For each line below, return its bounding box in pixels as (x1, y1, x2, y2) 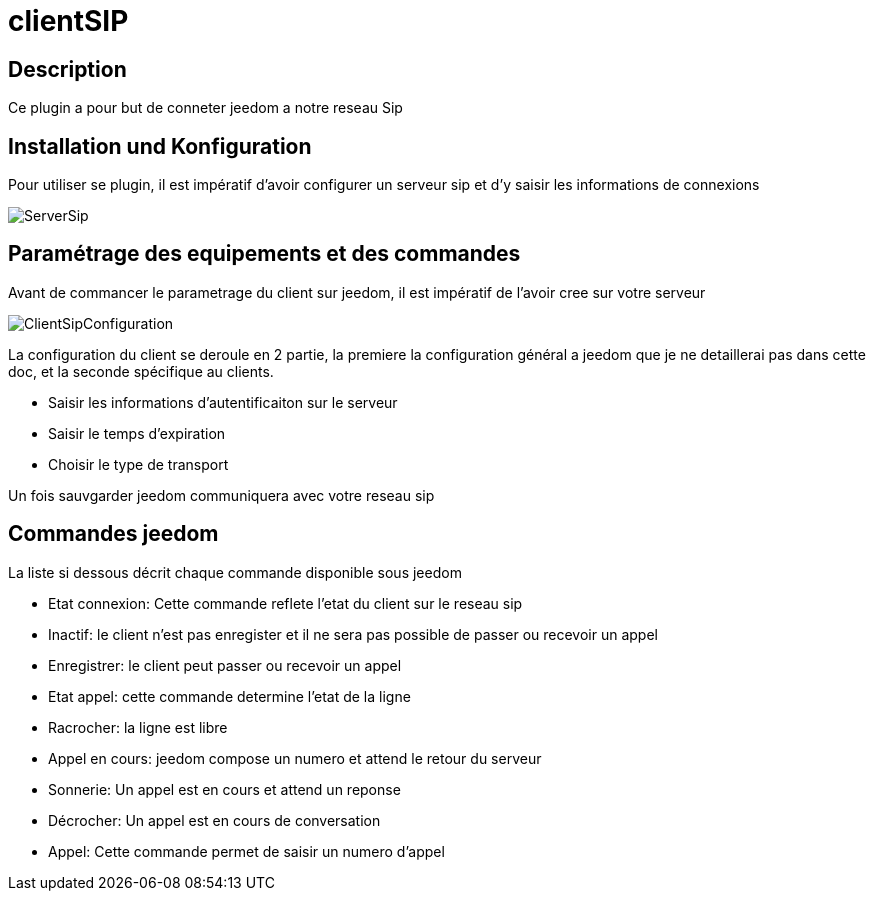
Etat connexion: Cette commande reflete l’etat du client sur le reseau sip (48, 594, 523, 612)
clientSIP (8, 4, 129, 38)
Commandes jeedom (8, 521, 219, 547)
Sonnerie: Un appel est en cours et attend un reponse (48, 780, 401, 798)
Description (8, 56, 127, 82)
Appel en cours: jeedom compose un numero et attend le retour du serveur (48, 749, 542, 767)
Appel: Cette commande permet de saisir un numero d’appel (48, 842, 445, 860)
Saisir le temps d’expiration (48, 424, 226, 442)
